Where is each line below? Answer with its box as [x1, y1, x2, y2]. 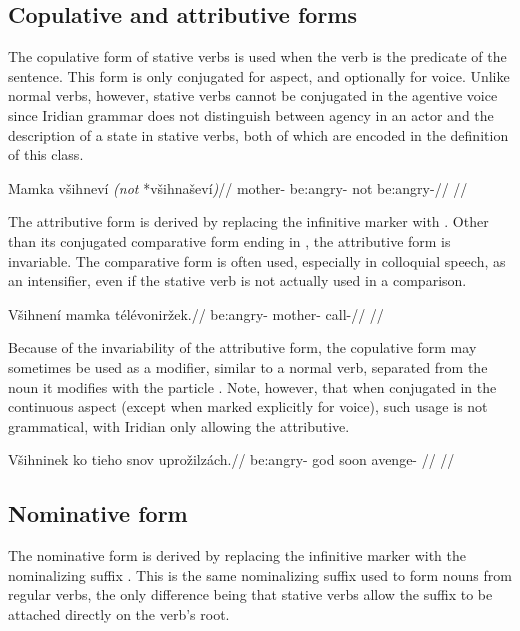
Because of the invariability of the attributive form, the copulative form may [8, 337, 477, 358]
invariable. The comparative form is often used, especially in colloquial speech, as [8, 250, 506, 271]
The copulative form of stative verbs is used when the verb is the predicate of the [8, 46, 507, 67]
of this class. [8, 144, 84, 165]
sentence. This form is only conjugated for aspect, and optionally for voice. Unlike [8, 65, 510, 86]
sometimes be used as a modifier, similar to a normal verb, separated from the [8, 356, 488, 377]
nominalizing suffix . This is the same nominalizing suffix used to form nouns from [8, 564, 512, 585]
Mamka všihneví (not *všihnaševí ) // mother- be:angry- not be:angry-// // [8, 177, 468, 198]
